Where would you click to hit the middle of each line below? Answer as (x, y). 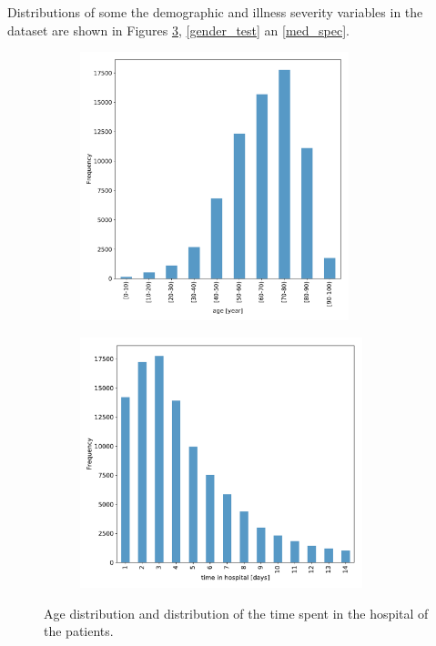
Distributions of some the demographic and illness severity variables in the (215, 12)
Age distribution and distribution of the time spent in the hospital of (236, 613)
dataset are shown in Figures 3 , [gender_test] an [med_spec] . (178, 30)
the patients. (79, 631)
